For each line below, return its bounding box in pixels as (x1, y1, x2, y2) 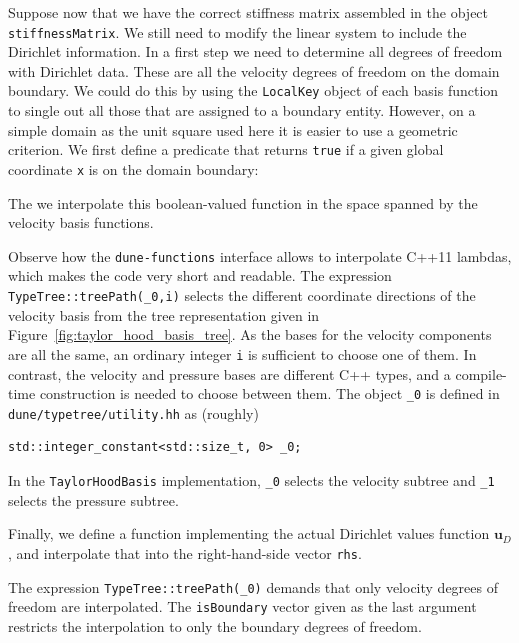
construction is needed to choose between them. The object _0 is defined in (39, 383, 500, 404)
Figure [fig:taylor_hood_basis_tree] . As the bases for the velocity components (8, 324, 492, 345)
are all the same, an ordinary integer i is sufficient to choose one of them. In (8, 343, 477, 364)
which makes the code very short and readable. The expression (8, 265, 392, 286)
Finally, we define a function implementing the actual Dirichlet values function (8, 523, 490, 544)
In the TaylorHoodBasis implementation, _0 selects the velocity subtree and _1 (8, 470, 495, 491)
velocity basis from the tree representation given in (8, 304, 320, 325)
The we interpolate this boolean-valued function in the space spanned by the (8, 192, 478, 213)
